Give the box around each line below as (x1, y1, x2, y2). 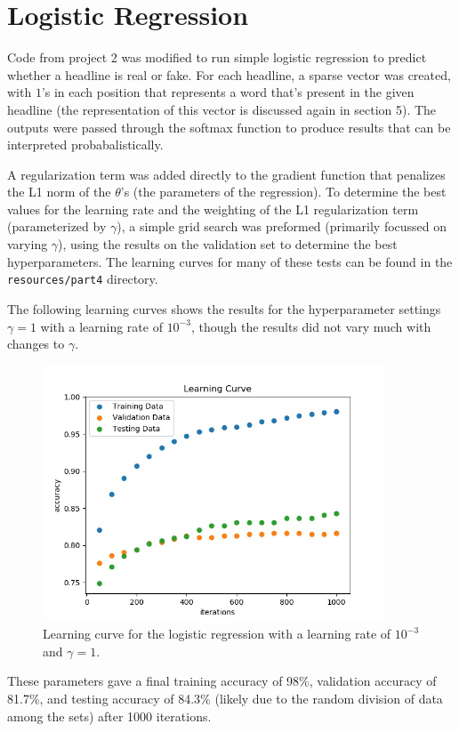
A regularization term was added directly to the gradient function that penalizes (7, 165, 446, 183)
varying (7, 235, 48, 253)
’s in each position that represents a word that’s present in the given (41, 83, 415, 101)
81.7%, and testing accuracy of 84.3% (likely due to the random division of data (7, 689, 443, 708)
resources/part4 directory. (7, 269, 158, 288)
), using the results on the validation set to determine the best (58, 235, 398, 253)
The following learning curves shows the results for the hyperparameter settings (7, 299, 441, 318)
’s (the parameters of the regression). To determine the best (120, 182, 447, 201)
